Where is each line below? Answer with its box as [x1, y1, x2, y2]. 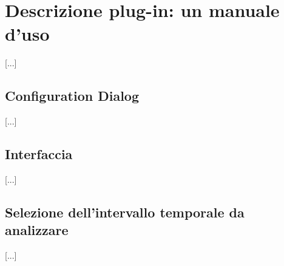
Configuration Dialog [5, 86, 139, 105]
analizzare [5, 220, 69, 239]
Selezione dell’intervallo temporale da [5, 202, 245, 221]
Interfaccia [5, 145, 73, 163]
